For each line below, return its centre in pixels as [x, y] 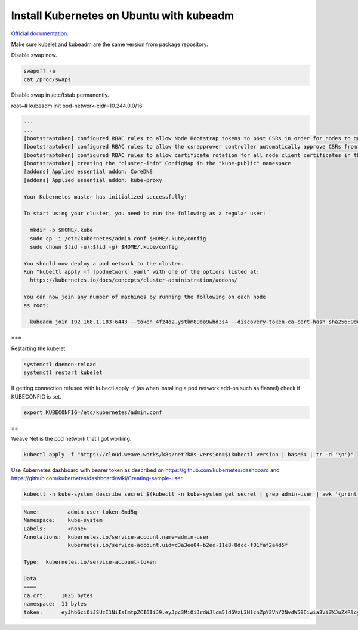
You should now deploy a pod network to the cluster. [104, 263]
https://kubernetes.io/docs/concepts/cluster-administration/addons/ [134, 280]
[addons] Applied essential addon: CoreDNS [88, 172]
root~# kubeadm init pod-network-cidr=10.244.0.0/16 [77, 106]
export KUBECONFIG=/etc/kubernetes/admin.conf [93, 412]
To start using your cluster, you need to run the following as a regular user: [145, 214]
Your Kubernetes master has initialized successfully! [105, 197]
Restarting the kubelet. [39, 348]
